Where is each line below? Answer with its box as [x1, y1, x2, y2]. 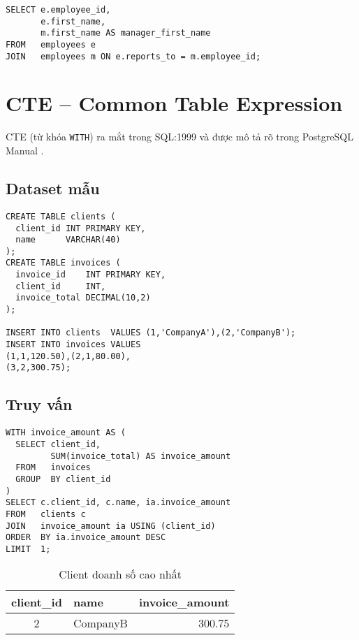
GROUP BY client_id [15, 474, 111, 484]
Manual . [6, 143, 44, 158]
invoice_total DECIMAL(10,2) [15, 293, 151, 303]
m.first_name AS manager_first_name [41, 28, 211, 38]
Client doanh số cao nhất [59, 566, 182, 583]
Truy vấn [6, 393, 73, 415]
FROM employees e [6, 39, 96, 50]
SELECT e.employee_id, [6, 5, 111, 15]
